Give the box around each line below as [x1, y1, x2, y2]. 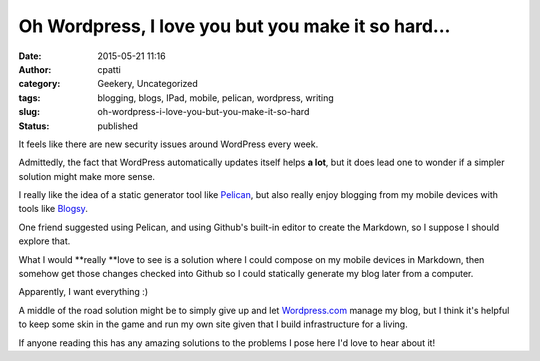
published [97, 120, 139, 132]
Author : [18, 63, 52, 75]
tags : [18, 91, 41, 104]
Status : [18, 120, 50, 132]
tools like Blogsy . [18, 203, 89, 215]
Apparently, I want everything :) [18, 286, 149, 298]
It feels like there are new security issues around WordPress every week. [18, 138, 319, 150]
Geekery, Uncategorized [97, 78, 199, 90]
